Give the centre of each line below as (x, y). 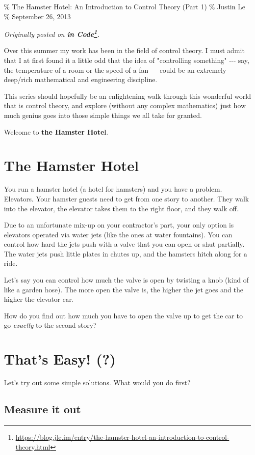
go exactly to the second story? (50, 325)
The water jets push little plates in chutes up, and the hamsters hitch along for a (126, 253)
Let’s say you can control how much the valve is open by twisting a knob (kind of (127, 280)
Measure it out (42, 409)
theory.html (33, 446)
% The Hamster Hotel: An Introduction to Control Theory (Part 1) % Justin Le (125, 6)
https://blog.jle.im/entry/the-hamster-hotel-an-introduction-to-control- (122, 437)
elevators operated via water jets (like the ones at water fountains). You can (118, 234)
